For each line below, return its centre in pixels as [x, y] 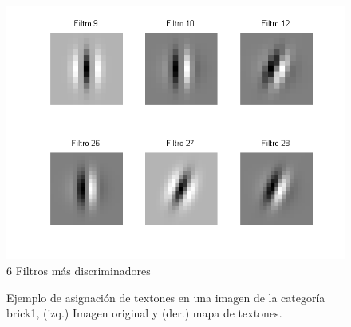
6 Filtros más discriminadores [79, 271]
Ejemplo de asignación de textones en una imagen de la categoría [166, 297]
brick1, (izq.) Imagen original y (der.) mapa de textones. [144, 313]
